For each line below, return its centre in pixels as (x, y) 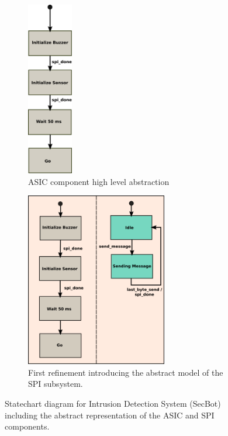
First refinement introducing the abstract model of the (126, 372)
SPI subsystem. (56, 384)
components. (27, 426)
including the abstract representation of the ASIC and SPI (110, 415)
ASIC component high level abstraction (99, 181)
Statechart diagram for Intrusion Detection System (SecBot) (113, 403)
